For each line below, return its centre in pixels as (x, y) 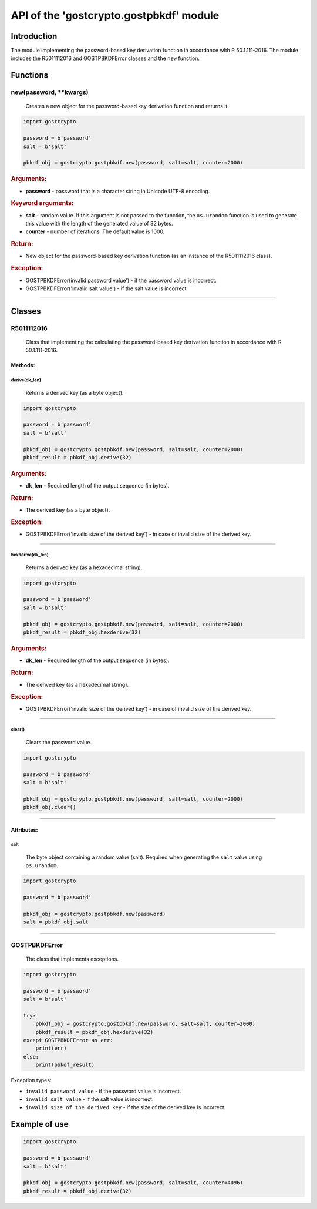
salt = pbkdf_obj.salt (56, 922)
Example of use (40, 1124)
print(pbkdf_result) (65, 1065)
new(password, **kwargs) (50, 92)
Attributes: (24, 830)
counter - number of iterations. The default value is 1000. (95, 231)
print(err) (51, 1048)
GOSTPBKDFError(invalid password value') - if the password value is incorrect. (121, 280)
